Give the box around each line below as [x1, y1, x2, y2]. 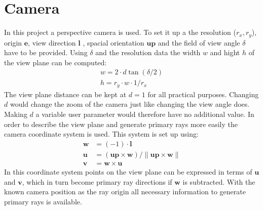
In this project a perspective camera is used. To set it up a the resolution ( [4, 27, 236, 37]
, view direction [28, 37, 76, 48]
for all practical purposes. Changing [147, 89, 259, 99]
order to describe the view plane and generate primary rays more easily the [4, 118, 238, 129]
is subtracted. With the [182, 176, 255, 187]
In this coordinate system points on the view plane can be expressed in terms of [4, 166, 252, 177]
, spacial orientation [83, 37, 144, 48]
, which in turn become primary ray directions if [22, 176, 172, 187]
